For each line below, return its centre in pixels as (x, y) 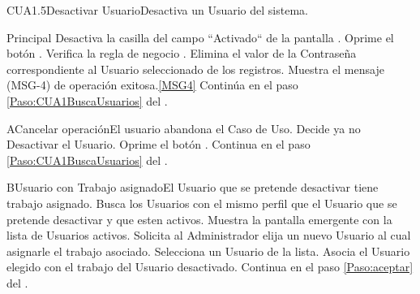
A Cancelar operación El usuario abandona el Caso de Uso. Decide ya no (184, 128)
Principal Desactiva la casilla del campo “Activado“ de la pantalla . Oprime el (200, 37)
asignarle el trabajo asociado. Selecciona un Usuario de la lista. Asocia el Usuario (208, 251)
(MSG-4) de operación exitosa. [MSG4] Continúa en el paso (152, 85)
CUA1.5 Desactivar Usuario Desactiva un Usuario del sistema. (157, 10)
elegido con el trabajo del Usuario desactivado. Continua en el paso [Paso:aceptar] (210, 267)
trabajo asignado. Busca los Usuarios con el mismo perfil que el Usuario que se (202, 203)
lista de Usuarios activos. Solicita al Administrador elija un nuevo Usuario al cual (209, 235)
